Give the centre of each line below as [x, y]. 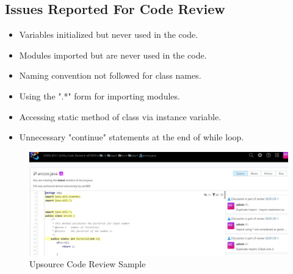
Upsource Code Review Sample [88, 264]
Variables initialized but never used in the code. [109, 34]
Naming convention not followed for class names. [110, 75]
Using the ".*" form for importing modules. [99, 96]
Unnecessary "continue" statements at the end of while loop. [132, 137]
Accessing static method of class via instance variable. [120, 116]
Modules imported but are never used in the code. [113, 55]
